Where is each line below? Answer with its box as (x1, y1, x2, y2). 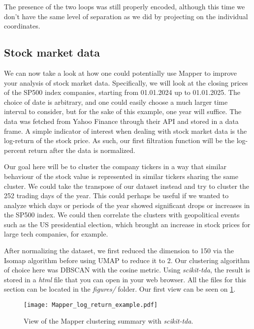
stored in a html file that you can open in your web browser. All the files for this (4, 274, 247, 284)
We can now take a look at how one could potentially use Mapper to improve (4, 67, 237, 78)
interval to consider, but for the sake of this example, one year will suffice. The (4, 106, 242, 117)
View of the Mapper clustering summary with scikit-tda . (24, 315, 193, 326)
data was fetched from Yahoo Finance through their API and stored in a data (4, 116, 239, 126)
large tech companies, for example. (4, 229, 108, 239)
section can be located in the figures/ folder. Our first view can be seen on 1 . (4, 284, 236, 294)
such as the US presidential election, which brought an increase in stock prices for (4, 219, 251, 229)
